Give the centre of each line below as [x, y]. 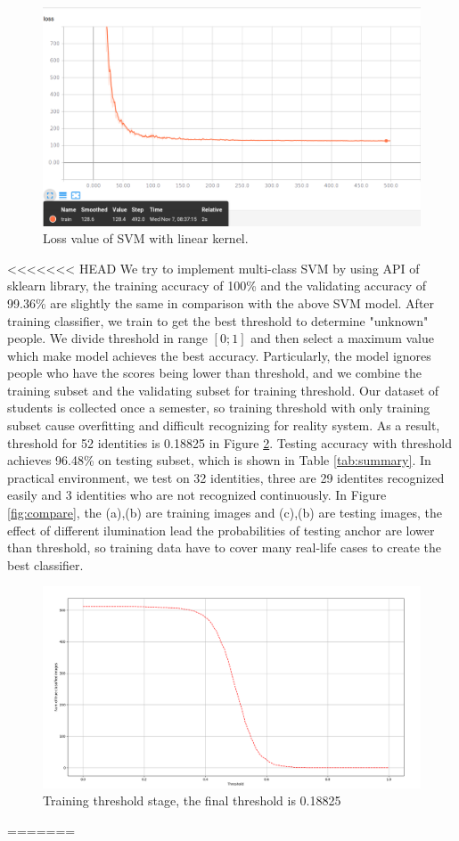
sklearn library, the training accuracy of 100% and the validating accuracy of [217, 286]
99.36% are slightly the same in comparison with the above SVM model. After [221, 302]
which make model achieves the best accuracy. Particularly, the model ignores [219, 355]
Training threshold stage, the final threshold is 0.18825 [192, 800]
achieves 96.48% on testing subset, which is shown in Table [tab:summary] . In [219, 460]
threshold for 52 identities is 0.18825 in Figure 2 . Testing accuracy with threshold [229, 442]
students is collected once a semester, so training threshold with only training [219, 408]
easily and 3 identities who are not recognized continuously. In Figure [197, 495]
